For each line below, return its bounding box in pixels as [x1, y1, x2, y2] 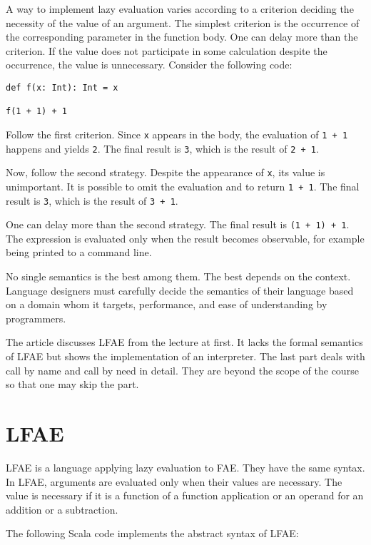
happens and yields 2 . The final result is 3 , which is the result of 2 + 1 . [6, 141, 319, 156]
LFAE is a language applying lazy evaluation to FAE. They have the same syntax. [6, 459, 365, 474]
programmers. [6, 310, 66, 325]
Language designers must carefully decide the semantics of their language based [6, 282, 354, 297]
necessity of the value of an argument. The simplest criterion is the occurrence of [6, 15, 360, 30]
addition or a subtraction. [6, 501, 118, 516]
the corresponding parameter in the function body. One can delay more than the [6, 29, 358, 44]
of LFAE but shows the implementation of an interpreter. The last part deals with [6, 349, 365, 364]
